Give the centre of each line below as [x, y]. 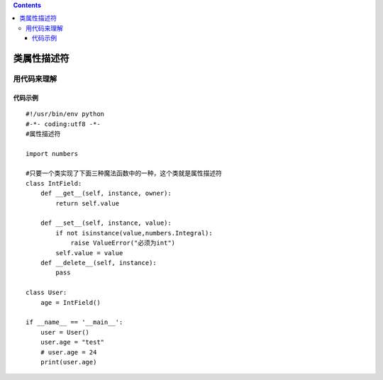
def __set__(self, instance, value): [106, 223]
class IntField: [54, 183]
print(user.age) [68, 362]
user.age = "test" [72, 342]
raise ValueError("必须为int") [123, 243]
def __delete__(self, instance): [99, 263]
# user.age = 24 [68, 352]
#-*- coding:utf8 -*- [63, 124]
